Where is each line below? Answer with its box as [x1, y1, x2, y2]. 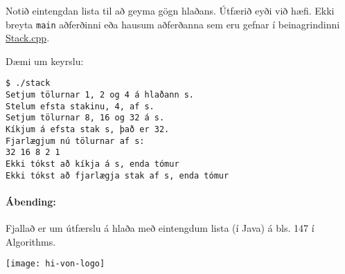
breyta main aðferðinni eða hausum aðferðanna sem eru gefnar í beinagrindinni [6, 17, 340, 31]
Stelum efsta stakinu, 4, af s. [6, 101, 154, 111]
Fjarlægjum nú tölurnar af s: [6, 136, 145, 146]
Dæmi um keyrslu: [6, 53, 84, 68]
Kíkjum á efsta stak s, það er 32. [6, 125, 170, 135]
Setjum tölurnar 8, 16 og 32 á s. [6, 113, 165, 123]
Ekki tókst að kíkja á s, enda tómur [6, 159, 179, 170]
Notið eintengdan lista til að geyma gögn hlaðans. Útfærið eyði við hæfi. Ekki [6, 3, 335, 17]
